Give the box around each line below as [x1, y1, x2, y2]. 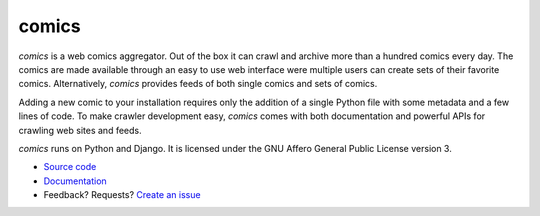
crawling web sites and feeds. [18, 124, 142, 136]
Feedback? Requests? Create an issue [43, 189, 201, 201]
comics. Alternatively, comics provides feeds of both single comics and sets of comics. [18, 78, 378, 90]
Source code [43, 161, 97, 173]
